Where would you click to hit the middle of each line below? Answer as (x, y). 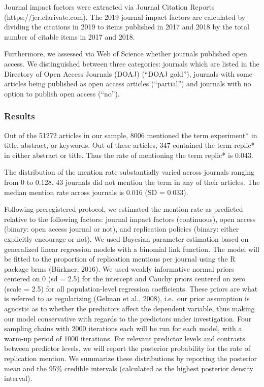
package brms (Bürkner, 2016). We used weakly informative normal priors (119, 268)
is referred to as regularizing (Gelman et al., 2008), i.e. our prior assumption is (127, 298)
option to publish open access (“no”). (62, 93)
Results (20, 116)
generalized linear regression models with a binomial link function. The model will (132, 249)
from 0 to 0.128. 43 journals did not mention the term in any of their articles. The (132, 182)
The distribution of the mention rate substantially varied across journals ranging (129, 172)
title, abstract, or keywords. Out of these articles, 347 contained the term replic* (129, 145)
